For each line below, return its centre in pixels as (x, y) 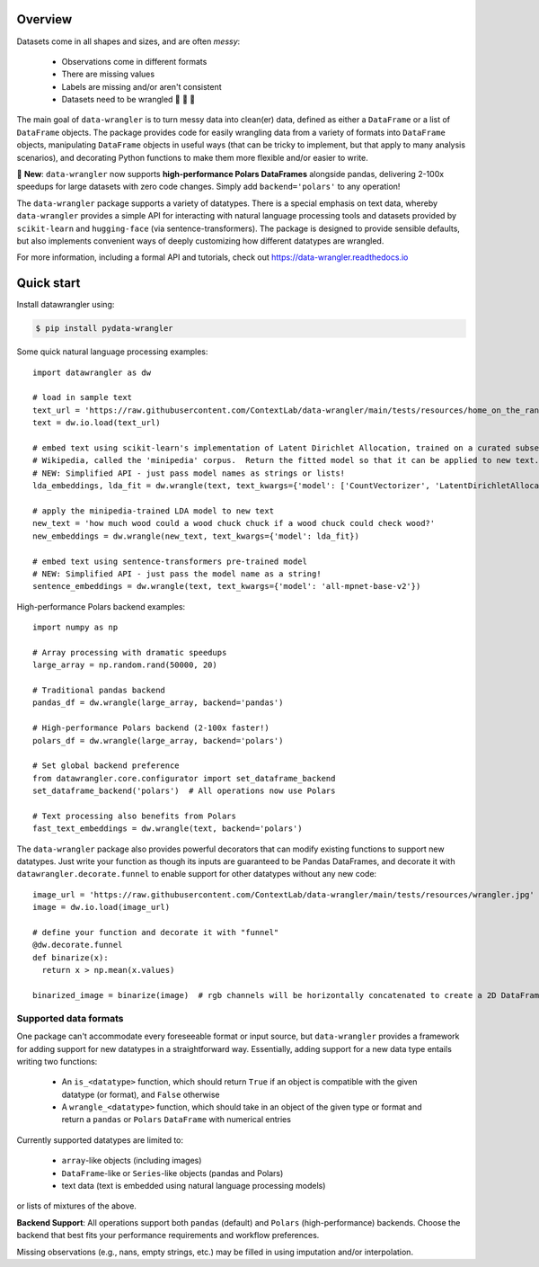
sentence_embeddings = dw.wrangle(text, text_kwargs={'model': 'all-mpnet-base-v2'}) (227, 586)
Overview (44, 19)
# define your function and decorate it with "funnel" (156, 932)
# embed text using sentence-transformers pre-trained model (170, 561)
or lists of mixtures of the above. (76, 1206)
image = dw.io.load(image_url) (102, 907)
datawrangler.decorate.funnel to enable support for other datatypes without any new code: (197, 874)
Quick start (49, 283)
